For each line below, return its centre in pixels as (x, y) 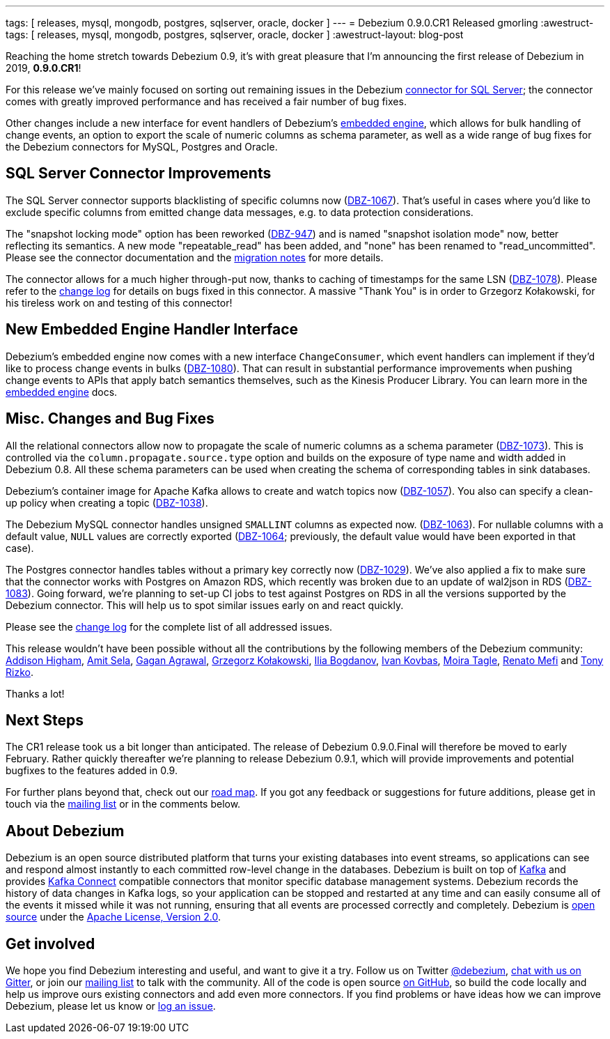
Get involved (50, 944)
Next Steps (45, 720)
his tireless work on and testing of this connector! (119, 302)
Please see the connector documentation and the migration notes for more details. (195, 257)
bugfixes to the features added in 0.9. (92, 771)
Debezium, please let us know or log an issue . (111, 1006)
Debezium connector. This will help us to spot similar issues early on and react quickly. (205, 605)
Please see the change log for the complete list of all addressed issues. (169, 626)
